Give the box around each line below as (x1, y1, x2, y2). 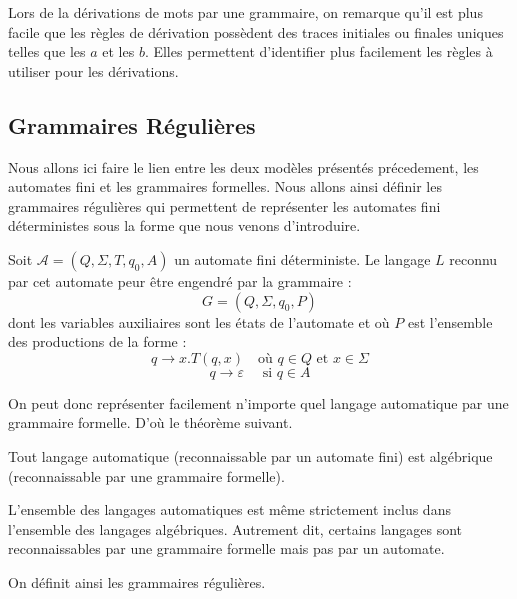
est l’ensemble (407, 311, 493, 332)
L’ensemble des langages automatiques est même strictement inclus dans (8, 499, 451, 520)
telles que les (8, 41, 86, 62)
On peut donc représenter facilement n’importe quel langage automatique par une (8, 392, 509, 413)
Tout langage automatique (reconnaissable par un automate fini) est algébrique (8, 445, 493, 466)
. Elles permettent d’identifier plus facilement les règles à (144, 41, 493, 62)
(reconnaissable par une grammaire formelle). (8, 465, 285, 486)
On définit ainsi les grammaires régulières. (8, 571, 266, 592)
